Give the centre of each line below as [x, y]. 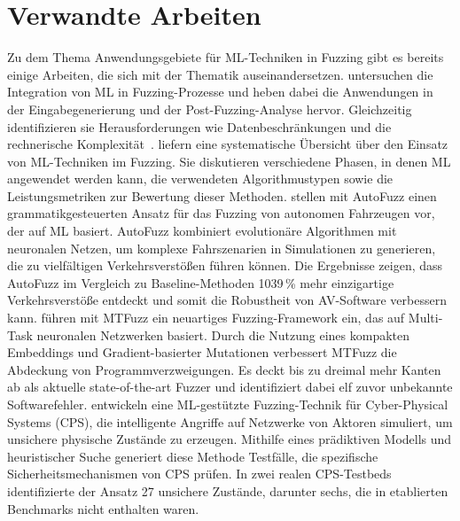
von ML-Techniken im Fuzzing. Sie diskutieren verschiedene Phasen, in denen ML [229, 161]
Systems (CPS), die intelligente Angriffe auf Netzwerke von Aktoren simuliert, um [230, 421]
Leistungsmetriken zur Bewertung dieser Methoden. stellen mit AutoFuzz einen [222, 195]
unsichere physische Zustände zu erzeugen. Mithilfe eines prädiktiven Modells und [230, 439]
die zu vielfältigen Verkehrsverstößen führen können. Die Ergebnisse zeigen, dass [225, 265]
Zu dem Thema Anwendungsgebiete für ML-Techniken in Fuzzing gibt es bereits [226, 57]
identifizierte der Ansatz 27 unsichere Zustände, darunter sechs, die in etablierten [228, 490]
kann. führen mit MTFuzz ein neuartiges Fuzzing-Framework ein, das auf [206, 318]
